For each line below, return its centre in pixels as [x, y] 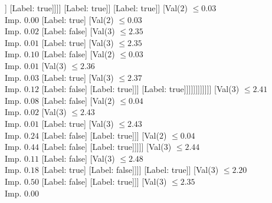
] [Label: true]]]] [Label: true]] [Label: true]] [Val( [93, 8]
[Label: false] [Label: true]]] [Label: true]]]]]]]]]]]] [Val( [137, 89]
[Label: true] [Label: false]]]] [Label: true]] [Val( [126, 170]
